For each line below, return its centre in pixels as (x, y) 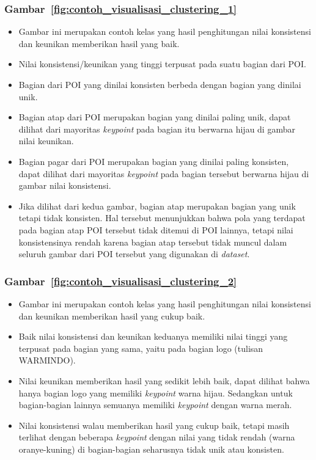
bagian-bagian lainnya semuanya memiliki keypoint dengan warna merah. (155, 405)
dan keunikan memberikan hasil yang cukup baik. (112, 316)
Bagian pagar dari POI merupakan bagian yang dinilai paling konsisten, (154, 161)
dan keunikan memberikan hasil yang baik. (99, 43)
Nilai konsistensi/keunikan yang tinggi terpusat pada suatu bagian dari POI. (162, 64)
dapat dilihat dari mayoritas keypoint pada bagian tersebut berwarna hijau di (164, 173)
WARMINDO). (47, 360)
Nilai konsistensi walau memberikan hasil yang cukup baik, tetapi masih (154, 425)
